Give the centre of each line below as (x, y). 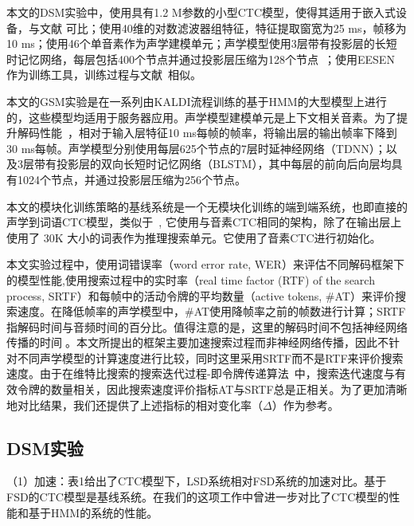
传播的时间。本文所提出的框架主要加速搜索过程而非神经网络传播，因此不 (197, 342)
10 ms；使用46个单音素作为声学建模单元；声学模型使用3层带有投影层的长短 (202, 43)
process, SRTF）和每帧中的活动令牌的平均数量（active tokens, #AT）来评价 (201, 295)
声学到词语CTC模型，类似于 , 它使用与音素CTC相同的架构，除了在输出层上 (204, 222)
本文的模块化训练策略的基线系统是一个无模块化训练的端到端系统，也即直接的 (207, 206)
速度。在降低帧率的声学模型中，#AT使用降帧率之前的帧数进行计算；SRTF (211, 311)
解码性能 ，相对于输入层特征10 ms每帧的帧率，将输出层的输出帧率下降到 (207, 133)
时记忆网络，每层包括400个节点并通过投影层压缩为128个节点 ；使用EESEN (201, 59)
